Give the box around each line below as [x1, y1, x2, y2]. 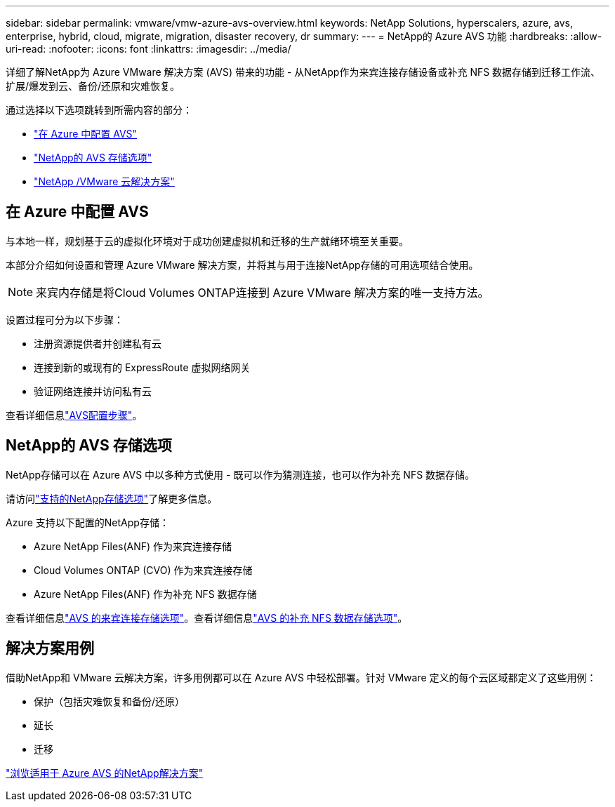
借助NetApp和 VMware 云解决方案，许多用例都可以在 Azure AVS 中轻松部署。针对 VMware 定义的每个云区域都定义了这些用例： [6, 671, 597, 683]
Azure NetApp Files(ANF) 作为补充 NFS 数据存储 [34, 587, 257, 600]
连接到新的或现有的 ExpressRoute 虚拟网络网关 [34, 361, 251, 373]
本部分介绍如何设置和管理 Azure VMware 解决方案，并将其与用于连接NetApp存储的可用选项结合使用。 [6, 258, 479, 271]
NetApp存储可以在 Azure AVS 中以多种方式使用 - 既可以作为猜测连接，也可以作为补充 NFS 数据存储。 [6, 468, 475, 481]
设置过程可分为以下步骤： [6, 313, 124, 326]
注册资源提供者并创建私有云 [34, 337, 161, 349]
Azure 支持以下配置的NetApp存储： [6, 516, 169, 528]
